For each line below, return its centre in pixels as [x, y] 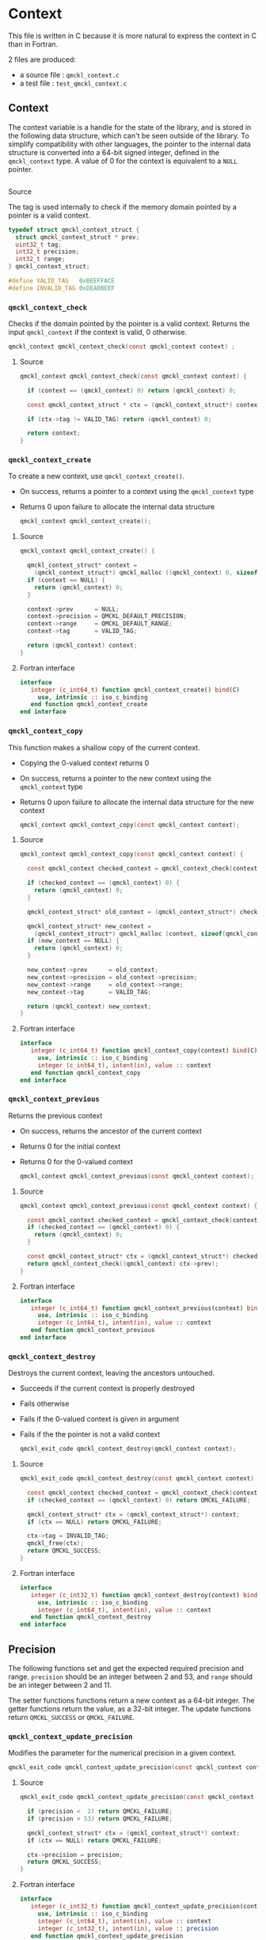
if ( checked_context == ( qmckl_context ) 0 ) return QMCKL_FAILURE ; [139, 1500]
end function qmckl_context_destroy [91, 1617]
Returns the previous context [55, 1115]
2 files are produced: [42, 59]
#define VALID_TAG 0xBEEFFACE [61, 281]
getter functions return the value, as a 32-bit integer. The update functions [130, 1709]
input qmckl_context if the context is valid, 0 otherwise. [98, 332]
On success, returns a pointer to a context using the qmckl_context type [137, 492]
